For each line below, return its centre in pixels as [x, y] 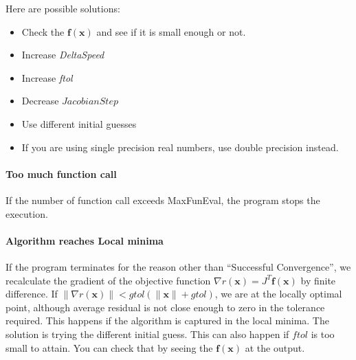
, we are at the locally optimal [278, 294]
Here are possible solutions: [63, 8]
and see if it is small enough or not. [171, 31]
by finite [318, 280]
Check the [43, 31]
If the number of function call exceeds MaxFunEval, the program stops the [163, 200]
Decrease [40, 101]
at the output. [275, 347]
